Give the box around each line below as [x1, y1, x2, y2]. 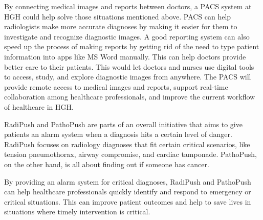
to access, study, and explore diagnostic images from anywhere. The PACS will [4, 71, 251, 82]
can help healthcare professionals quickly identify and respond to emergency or [4, 186, 251, 197]
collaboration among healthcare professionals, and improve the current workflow [4, 91, 255, 102]
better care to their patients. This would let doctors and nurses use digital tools [4, 61, 254, 72]
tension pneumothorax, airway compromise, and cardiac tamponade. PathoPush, [4, 149, 257, 159]
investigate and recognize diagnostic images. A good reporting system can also [4, 31, 250, 42]
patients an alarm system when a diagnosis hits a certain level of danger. [4, 129, 232, 139]
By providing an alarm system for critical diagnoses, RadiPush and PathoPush [4, 176, 251, 187]
